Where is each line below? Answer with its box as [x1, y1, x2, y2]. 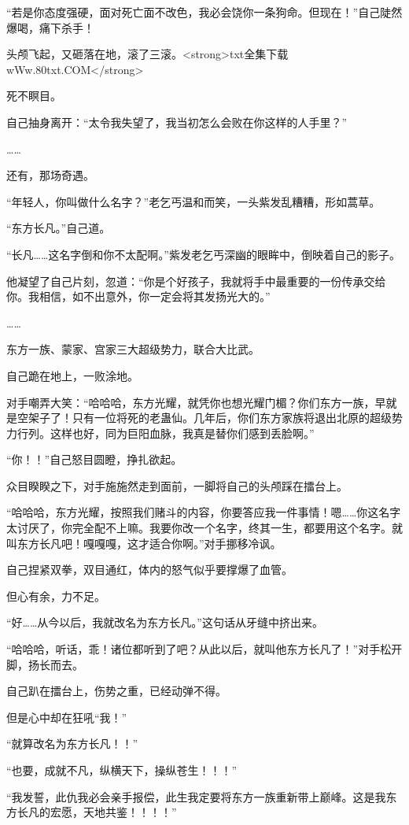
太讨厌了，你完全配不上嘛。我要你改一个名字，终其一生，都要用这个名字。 [6, 520, 392, 536]
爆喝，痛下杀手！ [6, 19, 94, 35]
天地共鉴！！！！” [83, 804, 177, 820]
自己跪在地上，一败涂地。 [6, 367, 138, 383]
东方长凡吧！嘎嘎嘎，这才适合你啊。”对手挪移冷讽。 [17, 535, 282, 551]
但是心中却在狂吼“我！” [6, 708, 127, 725]
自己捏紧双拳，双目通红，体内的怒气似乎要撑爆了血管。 [6, 561, 293, 578]
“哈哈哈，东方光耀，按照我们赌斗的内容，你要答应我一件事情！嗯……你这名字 [6, 504, 401, 520]
